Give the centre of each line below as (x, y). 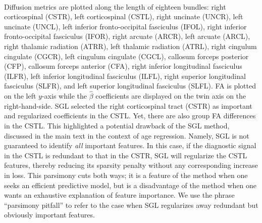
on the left (20, 96)
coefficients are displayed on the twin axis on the (171, 96)
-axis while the (64, 96)
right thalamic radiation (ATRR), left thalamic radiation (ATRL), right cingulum (130, 46)
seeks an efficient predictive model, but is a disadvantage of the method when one (130, 185)
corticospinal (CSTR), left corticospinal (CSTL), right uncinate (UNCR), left (124, 16)
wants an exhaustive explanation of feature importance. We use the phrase (119, 195)
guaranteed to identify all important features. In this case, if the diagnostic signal (130, 145)
